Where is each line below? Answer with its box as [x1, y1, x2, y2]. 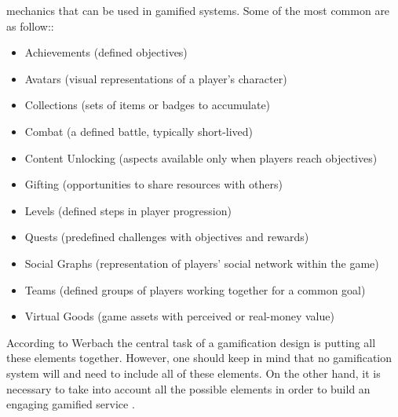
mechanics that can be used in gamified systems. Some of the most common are [6, 2, 390, 18]
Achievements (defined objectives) [24, 44, 188, 60]
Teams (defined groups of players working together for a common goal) [24, 281, 366, 298]
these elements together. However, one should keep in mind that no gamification [6, 349, 393, 366]
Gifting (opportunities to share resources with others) [24, 176, 283, 192]
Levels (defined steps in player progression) [24, 202, 232, 218]
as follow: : [6, 17, 54, 34]
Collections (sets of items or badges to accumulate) [24, 97, 271, 113]
